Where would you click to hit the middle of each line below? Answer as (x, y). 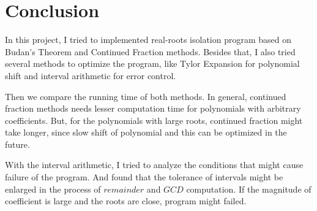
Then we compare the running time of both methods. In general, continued (146, 96)
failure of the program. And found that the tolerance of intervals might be (144, 177)
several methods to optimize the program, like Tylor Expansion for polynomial (152, 63)
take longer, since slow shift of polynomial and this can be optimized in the (146, 132)
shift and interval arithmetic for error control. (91, 75)
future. (17, 144)
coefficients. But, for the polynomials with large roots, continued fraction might (154, 120)
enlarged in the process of (53, 189)
